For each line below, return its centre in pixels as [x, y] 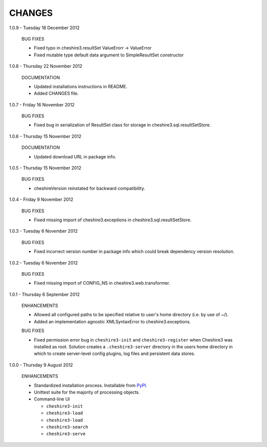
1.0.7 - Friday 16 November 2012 [42, 104]
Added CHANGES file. [56, 94]
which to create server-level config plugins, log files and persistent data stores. [114, 353]
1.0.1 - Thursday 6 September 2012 [44, 294]
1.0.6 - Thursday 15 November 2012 [45, 136]
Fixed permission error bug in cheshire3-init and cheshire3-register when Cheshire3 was [133, 340]
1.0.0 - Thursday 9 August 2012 [41, 365]
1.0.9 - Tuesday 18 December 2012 [44, 28]
